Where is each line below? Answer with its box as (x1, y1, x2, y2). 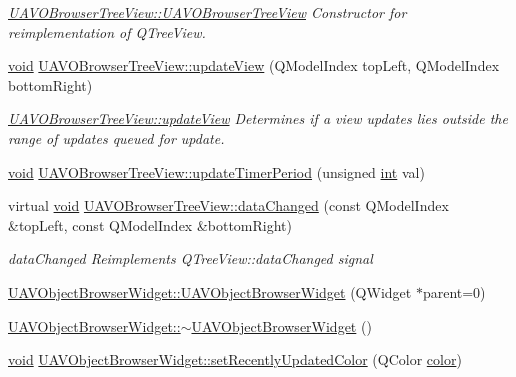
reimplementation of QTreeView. (8, 21, 206, 42)
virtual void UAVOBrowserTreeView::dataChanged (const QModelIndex (8, 195, 449, 216)
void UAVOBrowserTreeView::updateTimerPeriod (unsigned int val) (8, 161, 425, 182)
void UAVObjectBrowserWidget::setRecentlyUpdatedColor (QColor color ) (8, 349, 462, 370)
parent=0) (422, 281, 486, 302)
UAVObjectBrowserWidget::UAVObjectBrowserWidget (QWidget (8, 281, 412, 302)
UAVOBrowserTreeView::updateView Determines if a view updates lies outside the (8, 108, 508, 129)
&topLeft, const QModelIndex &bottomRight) (8, 214, 293, 235)
